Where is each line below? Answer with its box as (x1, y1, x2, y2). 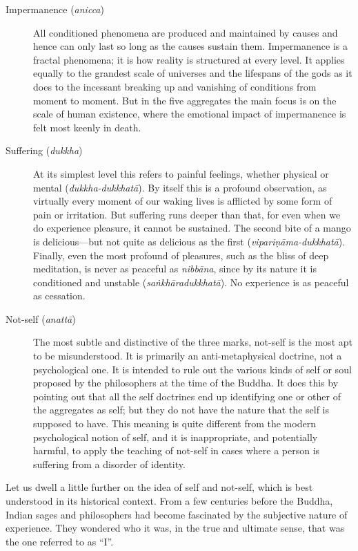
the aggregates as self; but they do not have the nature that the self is (33, 402, 329, 417)
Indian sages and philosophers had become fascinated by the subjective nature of (6, 507, 348, 521)
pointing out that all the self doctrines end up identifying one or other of (33, 389, 341, 403)
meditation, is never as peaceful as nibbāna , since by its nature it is (33, 261, 317, 276)
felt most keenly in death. (33, 120, 141, 134)
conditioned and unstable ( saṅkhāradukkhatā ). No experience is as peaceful (33, 274, 349, 289)
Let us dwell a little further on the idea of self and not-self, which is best (6, 480, 313, 494)
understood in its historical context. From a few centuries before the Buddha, (6, 494, 333, 507)
